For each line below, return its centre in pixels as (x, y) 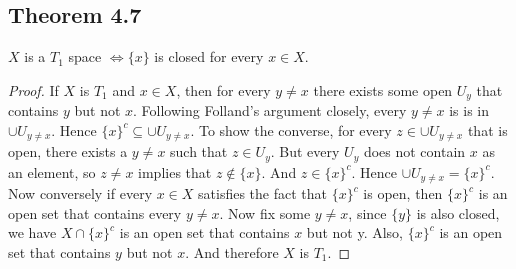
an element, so (52, 171)
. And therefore (232, 251)
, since (367, 212)
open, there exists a (68, 151)
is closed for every (209, 56)
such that (199, 151)
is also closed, (458, 212)
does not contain (414, 151)
